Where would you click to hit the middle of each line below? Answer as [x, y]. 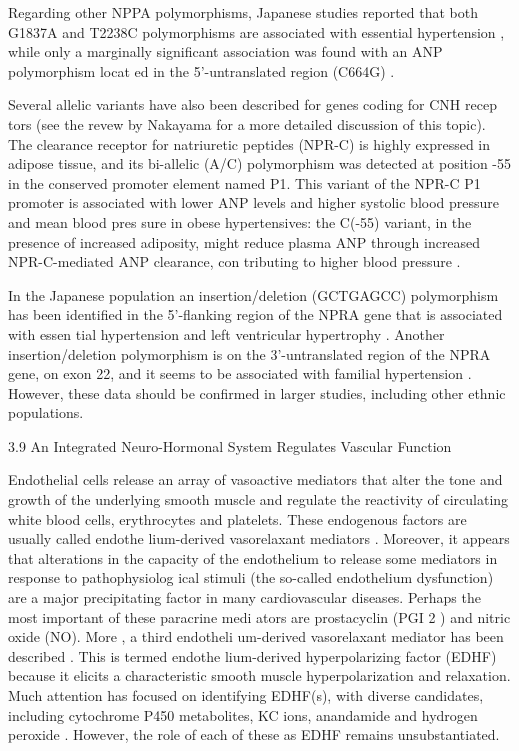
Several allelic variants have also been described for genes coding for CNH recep [252, 104]
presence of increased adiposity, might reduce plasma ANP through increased [244, 241]
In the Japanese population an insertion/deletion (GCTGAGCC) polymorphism [253, 294]
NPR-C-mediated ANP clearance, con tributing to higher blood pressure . [234, 261]
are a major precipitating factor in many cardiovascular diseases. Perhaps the [244, 597]
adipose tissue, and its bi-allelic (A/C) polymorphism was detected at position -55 [260, 163]
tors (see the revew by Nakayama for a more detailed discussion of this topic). [247, 123]
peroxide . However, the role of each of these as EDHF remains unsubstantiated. [254, 734]
